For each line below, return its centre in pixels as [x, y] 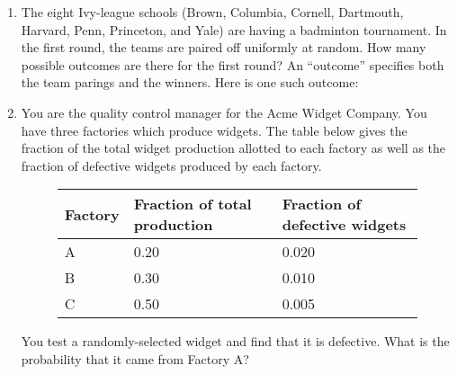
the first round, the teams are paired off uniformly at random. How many [224, 47]
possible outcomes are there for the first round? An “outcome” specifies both [233, 64]
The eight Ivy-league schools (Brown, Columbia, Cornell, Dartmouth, [212, 12]
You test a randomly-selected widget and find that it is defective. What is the [235, 341]
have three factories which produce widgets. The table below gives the [214, 130]
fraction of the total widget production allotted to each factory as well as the [233, 148]
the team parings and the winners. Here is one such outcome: [190, 82]
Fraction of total [193, 204]
